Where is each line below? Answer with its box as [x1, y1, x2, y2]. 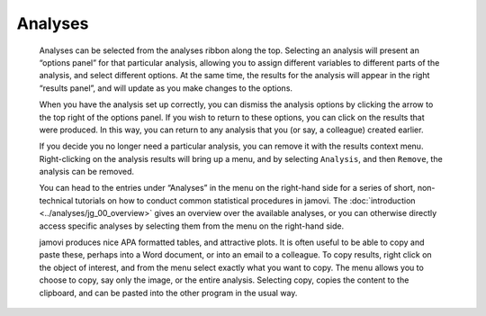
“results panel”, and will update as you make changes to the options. [39, 82, 292, 94]
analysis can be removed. [39, 167, 135, 177]
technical [39, 194, 74, 206]
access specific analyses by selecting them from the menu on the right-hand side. [39, 221, 345, 231]
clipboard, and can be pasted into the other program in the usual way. [39, 287, 298, 298]
